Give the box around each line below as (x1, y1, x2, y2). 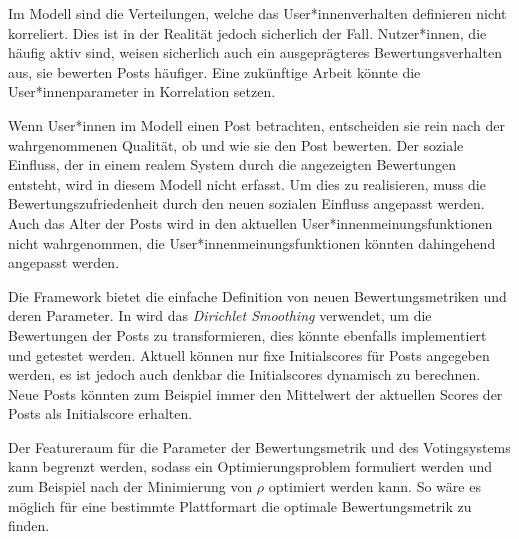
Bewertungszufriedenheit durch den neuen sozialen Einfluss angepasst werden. (8, 193, 485, 214)
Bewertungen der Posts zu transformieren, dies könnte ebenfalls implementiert (8, 324, 487, 345)
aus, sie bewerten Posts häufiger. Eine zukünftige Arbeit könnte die (8, 61, 421, 82)
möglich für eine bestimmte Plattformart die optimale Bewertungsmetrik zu (8, 495, 472, 516)
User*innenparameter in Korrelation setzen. (8, 81, 276, 102)
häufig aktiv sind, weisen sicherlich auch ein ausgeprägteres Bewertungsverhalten (8, 42, 502, 63)
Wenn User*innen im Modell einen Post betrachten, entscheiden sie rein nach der (8, 114, 505, 135)
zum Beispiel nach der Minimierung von (8, 476, 253, 497)
